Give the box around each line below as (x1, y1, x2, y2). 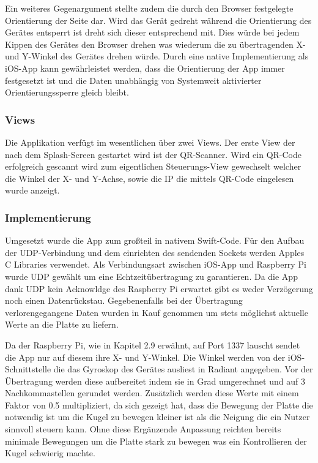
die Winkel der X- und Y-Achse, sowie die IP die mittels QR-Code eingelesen (5, 171, 294, 184)
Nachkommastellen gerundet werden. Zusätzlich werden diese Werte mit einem (5, 386, 299, 399)
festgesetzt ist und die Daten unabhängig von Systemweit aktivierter (5, 73, 262, 86)
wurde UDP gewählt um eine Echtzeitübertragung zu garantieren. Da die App (5, 269, 298, 282)
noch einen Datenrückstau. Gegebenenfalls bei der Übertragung (5, 294, 243, 307)
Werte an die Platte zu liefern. (5, 318, 119, 331)
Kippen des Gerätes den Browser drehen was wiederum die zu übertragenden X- (5, 37, 306, 50)
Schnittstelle (5, 363, 51, 375)
